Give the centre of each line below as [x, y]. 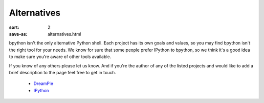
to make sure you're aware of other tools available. [60, 57]
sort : [14, 27]
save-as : [18, 34]
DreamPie [44, 83]
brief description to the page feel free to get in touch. [63, 72]
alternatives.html [65, 34]
